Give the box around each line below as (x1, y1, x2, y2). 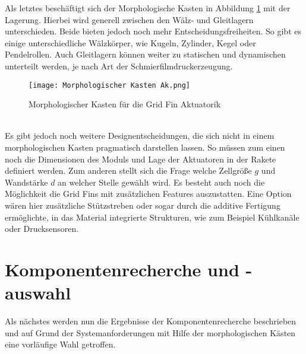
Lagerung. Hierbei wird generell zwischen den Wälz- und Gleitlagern (5, 13, 254, 25)
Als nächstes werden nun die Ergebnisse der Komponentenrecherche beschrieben (5, 315, 296, 327)
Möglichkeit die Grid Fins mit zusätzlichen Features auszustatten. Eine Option (5, 187, 292, 200)
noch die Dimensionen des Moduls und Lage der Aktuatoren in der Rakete (5, 152, 276, 165)
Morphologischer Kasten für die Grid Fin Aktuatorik (29, 98, 221, 110)
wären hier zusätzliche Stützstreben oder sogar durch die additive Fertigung (5, 199, 280, 211)
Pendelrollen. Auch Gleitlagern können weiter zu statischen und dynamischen (5, 48, 286, 60)
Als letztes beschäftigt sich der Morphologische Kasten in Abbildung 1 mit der (5, 2, 291, 14)
